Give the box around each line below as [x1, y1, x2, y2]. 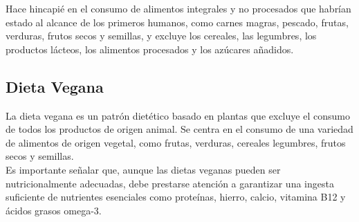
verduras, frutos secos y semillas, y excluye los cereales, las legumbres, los [6, 28, 317, 43]
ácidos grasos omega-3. [6, 203, 102, 217]
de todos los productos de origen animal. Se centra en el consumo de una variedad [6, 122, 353, 136]
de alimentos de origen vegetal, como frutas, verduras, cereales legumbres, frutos [6, 135, 346, 149]
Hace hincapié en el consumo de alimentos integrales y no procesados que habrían [6, 1, 351, 15]
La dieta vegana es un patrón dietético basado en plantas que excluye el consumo [6, 108, 350, 122]
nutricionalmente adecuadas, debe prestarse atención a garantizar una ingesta [6, 176, 334, 190]
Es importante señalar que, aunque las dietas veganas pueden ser [6, 162, 281, 176]
